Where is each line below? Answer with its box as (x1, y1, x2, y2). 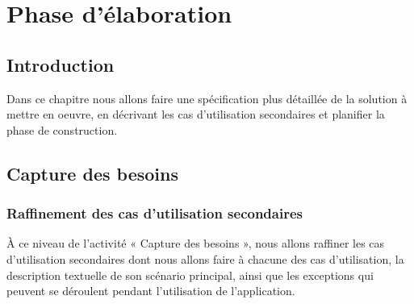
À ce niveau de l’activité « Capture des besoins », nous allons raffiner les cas (6, 235, 385, 252)
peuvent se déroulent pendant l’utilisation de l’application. (6, 282, 295, 299)
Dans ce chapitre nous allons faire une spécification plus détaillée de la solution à (6, 90, 408, 106)
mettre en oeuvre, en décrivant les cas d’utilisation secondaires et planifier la (6, 106, 385, 123)
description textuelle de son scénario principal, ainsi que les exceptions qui (6, 266, 374, 283)
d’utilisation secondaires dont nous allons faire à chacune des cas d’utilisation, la (6, 250, 404, 267)
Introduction (6, 52, 115, 77)
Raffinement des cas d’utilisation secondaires (6, 203, 303, 223)
